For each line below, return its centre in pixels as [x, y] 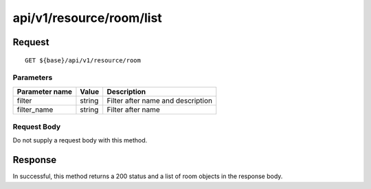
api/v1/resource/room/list [88, 18]
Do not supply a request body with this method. [80, 140]
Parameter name [44, 91]
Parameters [33, 77]
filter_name [35, 110]
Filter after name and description [160, 101]
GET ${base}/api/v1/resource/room [83, 60]
